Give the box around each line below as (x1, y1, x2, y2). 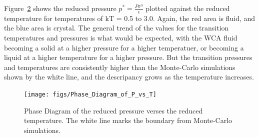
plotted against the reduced (145, 3, 230, 13)
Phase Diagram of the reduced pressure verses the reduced (24, 105, 203, 115)
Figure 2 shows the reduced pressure (4, 3, 116, 13)
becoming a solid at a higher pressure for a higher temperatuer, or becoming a (4, 42, 244, 52)
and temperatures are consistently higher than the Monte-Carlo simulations (4, 61, 235, 72)
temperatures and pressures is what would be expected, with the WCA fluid (4, 32, 237, 43)
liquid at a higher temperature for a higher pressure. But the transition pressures (4, 52, 252, 62)
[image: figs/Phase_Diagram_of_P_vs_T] (24, 90, 156, 98)
